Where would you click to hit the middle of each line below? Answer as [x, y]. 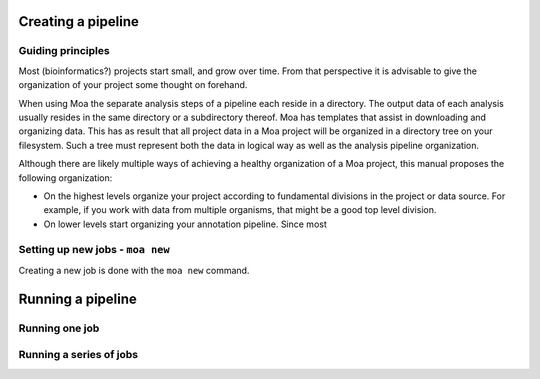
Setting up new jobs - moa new [94, 250]
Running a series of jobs [78, 355]
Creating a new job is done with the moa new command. [134, 270]
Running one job [59, 328]
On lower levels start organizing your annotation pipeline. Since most [185, 224]
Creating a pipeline [78, 21]
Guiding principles [64, 51]
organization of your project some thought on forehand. [133, 85]
